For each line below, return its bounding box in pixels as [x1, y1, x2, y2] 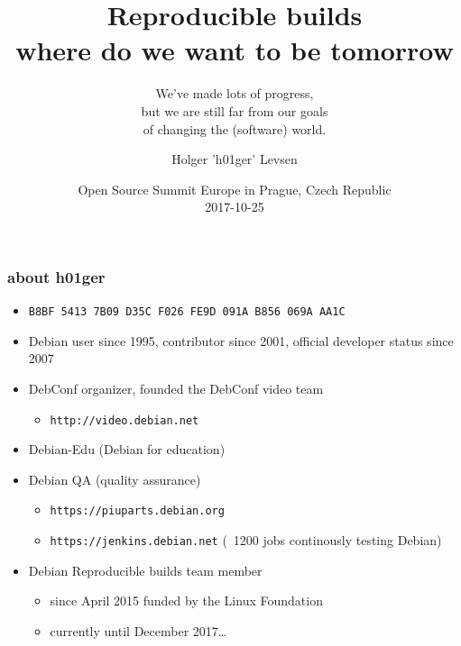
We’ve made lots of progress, [155, 84, 314, 103]
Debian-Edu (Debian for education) [28, 440, 226, 459]
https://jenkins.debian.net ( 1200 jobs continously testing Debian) [50, 531, 442, 550]
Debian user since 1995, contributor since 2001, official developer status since [28, 331, 454, 350]
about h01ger [7, 265, 106, 287]
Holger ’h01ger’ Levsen [171, 150, 298, 168]
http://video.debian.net [50, 414, 199, 427]
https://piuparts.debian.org [50, 505, 225, 518]
